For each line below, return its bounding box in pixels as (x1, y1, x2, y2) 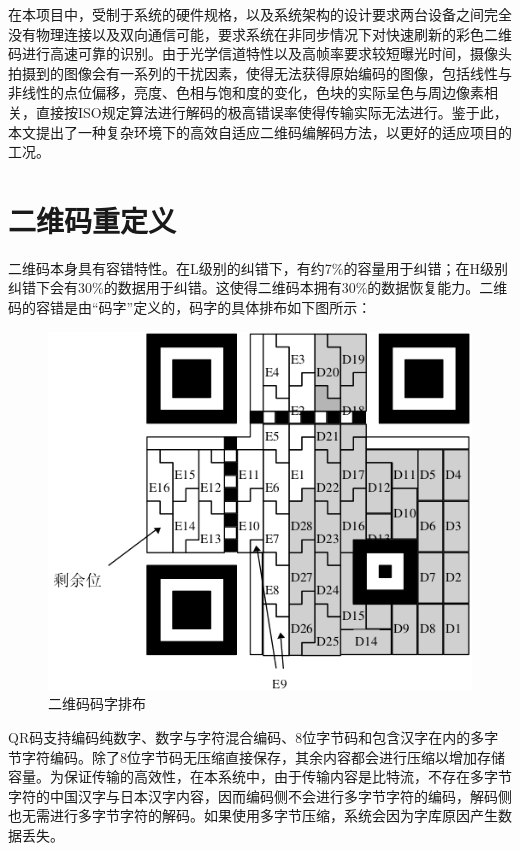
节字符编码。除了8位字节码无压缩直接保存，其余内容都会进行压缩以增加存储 (8, 746, 505, 767)
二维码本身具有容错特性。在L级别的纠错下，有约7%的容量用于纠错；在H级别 (8, 257, 508, 278)
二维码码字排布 (48, 693, 146, 714)
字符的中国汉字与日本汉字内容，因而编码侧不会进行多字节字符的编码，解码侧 (8, 785, 512, 806)
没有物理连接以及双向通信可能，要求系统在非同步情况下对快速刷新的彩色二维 (8, 23, 512, 44)
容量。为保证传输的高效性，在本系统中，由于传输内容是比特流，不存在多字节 (8, 766, 512, 787)
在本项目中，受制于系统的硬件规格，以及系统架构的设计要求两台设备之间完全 (8, 4, 512, 24)
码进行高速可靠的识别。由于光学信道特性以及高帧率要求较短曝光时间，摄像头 (8, 43, 512, 64)
